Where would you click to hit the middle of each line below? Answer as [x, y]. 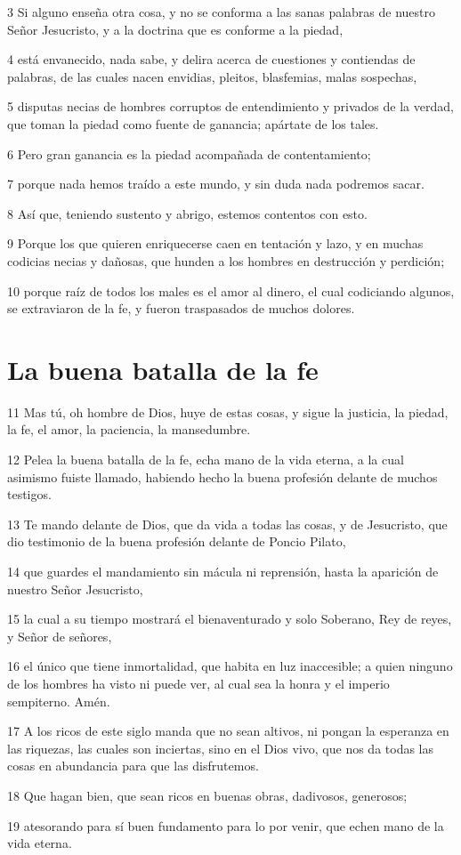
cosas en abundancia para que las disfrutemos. [133, 766]
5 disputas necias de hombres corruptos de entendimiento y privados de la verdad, [230, 106]
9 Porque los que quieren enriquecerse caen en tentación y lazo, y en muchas [215, 243]
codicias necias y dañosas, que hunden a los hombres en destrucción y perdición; [226, 260]
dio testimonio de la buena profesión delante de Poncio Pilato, [177, 541]
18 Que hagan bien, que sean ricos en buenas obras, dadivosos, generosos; [207, 795]
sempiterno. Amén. [59, 701]
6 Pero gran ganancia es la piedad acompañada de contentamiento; [189, 153]
